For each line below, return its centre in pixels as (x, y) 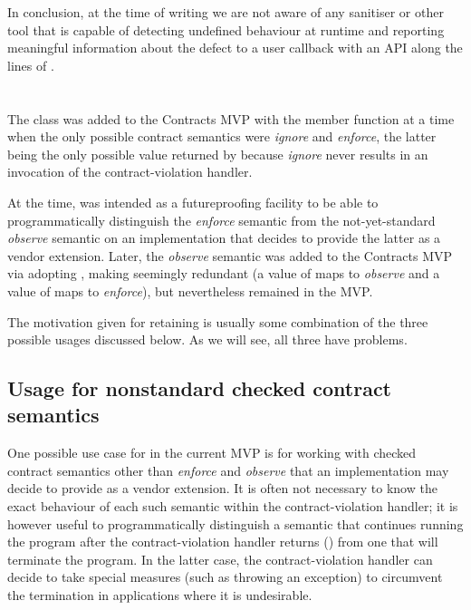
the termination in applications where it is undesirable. (160, 595)
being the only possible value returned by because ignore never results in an (218, 154)
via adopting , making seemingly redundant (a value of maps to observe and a (224, 273)
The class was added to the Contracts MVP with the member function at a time (231, 118)
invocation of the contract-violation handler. (130, 172)
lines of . (31, 65)
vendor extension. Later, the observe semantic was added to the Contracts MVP (230, 255)
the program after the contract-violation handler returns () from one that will (223, 542)
